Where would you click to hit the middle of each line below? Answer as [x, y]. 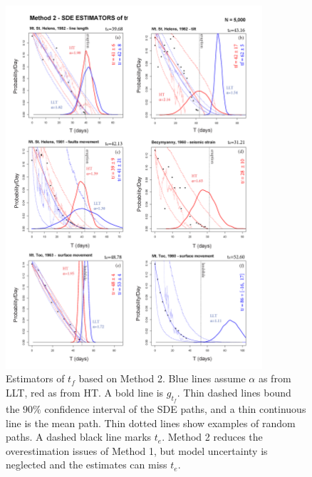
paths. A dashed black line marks [79, 437]
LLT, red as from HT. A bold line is [85, 392]
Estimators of [35, 378]
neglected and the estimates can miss [87, 465]
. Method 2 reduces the [212, 437]
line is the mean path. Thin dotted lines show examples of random [151, 423]
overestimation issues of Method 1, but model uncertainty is [137, 450]
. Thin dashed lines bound [234, 392]
